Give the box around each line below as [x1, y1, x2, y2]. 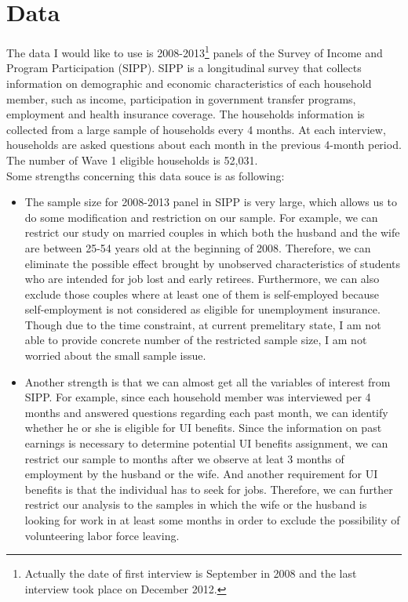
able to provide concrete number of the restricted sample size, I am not [24, 332, 367, 348]
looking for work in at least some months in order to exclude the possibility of [24, 512, 400, 528]
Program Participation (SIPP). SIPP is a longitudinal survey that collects [6, 60, 362, 76]
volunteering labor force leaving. [24, 527, 180, 543]
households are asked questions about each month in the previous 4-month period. [6, 136, 402, 153]
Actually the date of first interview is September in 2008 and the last [24, 565, 357, 582]
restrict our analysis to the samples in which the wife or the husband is [24, 496, 367, 513]
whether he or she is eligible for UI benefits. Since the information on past [24, 419, 382, 436]
